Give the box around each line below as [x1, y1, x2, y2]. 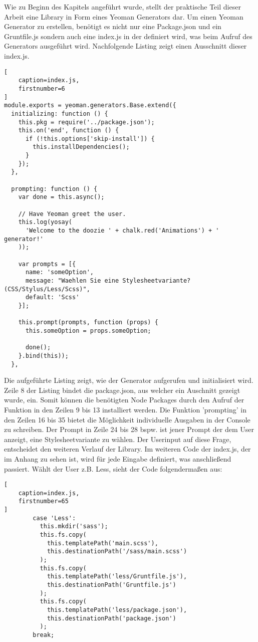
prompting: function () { [11, 185, 98, 192]
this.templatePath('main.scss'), [47, 539, 158, 547]
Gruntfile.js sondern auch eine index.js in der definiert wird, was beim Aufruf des [4, 31, 252, 41]
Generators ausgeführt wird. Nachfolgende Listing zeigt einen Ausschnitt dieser [4, 41, 247, 51]
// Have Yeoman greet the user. [18, 210, 126, 218]
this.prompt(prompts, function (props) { [18, 319, 158, 326]
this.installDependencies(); [33, 143, 130, 151]
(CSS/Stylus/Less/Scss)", [4, 285, 90, 293]
